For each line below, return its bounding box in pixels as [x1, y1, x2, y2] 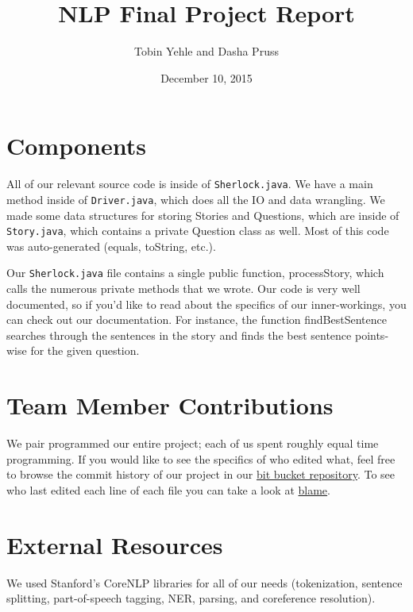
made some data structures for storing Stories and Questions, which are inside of [6, 206, 399, 223]
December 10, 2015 [160, 69, 253, 86]
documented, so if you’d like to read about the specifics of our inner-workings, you [6, 295, 407, 312]
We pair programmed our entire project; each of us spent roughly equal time [6, 435, 379, 452]
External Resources [6, 528, 223, 560]
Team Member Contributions [6, 389, 334, 421]
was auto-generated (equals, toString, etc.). [6, 237, 216, 254]
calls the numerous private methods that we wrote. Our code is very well [6, 280, 361, 297]
